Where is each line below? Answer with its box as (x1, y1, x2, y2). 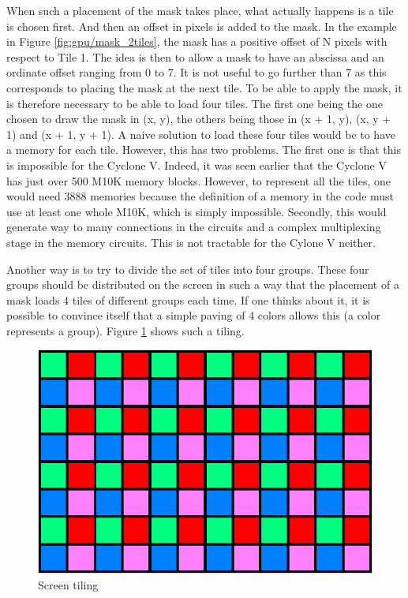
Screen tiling (38, 577, 99, 593)
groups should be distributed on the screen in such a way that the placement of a (6, 276, 399, 293)
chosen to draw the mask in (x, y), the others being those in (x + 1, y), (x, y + (6, 110, 391, 127)
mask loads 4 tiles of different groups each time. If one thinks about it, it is (6, 291, 370, 308)
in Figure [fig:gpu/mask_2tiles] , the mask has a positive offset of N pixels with (6, 33, 387, 50)
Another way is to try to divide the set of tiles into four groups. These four (6, 260, 369, 277)
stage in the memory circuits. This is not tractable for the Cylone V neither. (6, 234, 376, 250)
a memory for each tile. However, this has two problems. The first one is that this (6, 141, 401, 158)
